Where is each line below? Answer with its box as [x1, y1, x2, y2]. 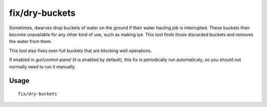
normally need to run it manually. [9, 63, 76, 69]
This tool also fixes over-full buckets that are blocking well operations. [9, 48, 152, 53]
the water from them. [9, 39, 52, 45]
